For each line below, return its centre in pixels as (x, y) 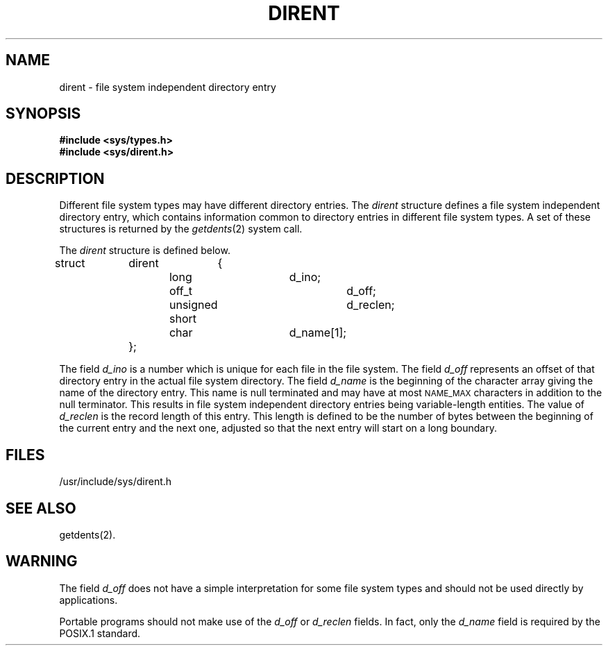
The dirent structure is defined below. (145, 251)
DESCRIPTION (55, 178)
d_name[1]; (318, 333)
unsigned (193, 305)
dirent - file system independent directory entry (168, 87)
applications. (88, 600)
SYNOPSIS (43, 114)
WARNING (42, 561)
